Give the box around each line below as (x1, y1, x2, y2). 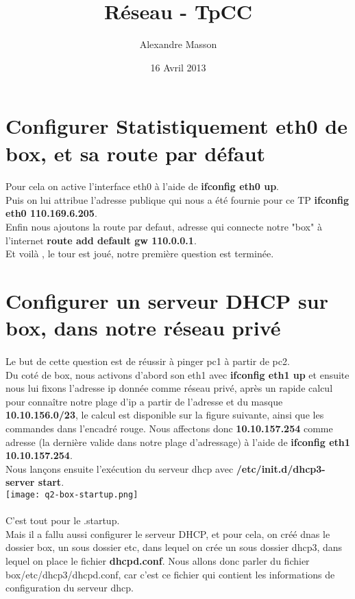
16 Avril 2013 (150, 60, 206, 74)
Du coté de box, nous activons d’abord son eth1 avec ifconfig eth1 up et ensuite (5, 367, 350, 381)
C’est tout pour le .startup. (5, 513, 120, 528)
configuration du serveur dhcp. (5, 580, 134, 595)
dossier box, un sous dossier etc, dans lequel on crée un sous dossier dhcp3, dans (5, 540, 343, 554)
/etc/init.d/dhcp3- (236, 461, 326, 475)
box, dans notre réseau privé (5, 314, 281, 342)
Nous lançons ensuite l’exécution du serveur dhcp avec (5, 461, 234, 475)
